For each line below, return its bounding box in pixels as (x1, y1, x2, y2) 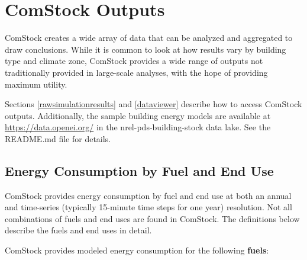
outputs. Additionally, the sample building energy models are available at (5, 109, 271, 121)
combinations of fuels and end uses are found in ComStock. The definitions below (5, 212, 300, 224)
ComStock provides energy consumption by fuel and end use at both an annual (5, 189, 292, 201)
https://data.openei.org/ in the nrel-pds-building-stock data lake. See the (5, 121, 271, 133)
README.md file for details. (5, 132, 111, 145)
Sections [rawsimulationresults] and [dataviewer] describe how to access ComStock (5, 98, 302, 110)
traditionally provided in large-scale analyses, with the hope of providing (5, 66, 268, 78)
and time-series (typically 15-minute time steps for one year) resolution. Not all (5, 201, 292, 213)
